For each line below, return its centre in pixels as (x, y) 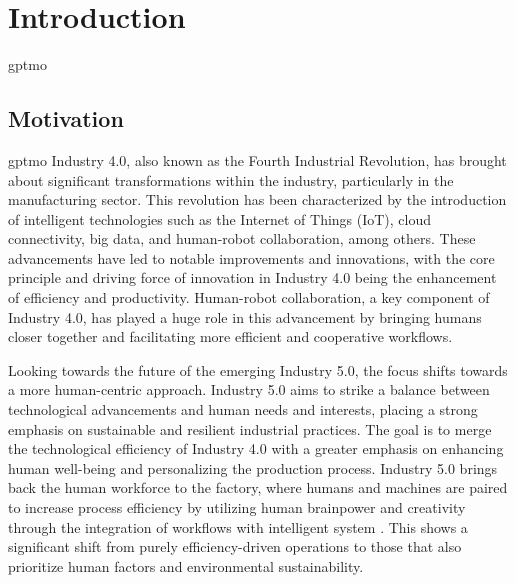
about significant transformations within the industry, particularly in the (231, 179)
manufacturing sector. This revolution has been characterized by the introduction (257, 199)
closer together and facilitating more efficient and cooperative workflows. (230, 336)
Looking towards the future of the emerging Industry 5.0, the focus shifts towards (258, 369)
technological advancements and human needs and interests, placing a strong (243, 409)
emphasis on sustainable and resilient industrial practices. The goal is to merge (250, 428)
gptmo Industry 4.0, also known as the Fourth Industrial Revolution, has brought (257, 159)
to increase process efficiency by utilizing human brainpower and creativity (237, 507)
